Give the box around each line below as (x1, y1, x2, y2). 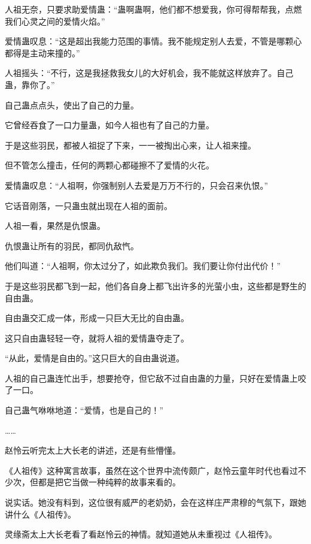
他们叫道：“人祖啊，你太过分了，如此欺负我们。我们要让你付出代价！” (5, 259, 281, 272)
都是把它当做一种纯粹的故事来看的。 (38, 476, 181, 488)
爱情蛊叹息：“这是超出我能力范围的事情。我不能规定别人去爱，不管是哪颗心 (5, 35, 302, 47)
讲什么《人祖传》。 (5, 507, 76, 520)
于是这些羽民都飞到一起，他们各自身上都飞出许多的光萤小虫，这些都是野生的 (5, 279, 306, 292)
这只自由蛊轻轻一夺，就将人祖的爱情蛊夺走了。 (5, 331, 189, 344)
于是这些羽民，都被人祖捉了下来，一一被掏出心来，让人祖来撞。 (5, 138, 256, 151)
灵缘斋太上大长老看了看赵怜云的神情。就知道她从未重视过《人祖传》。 (5, 528, 277, 540)
